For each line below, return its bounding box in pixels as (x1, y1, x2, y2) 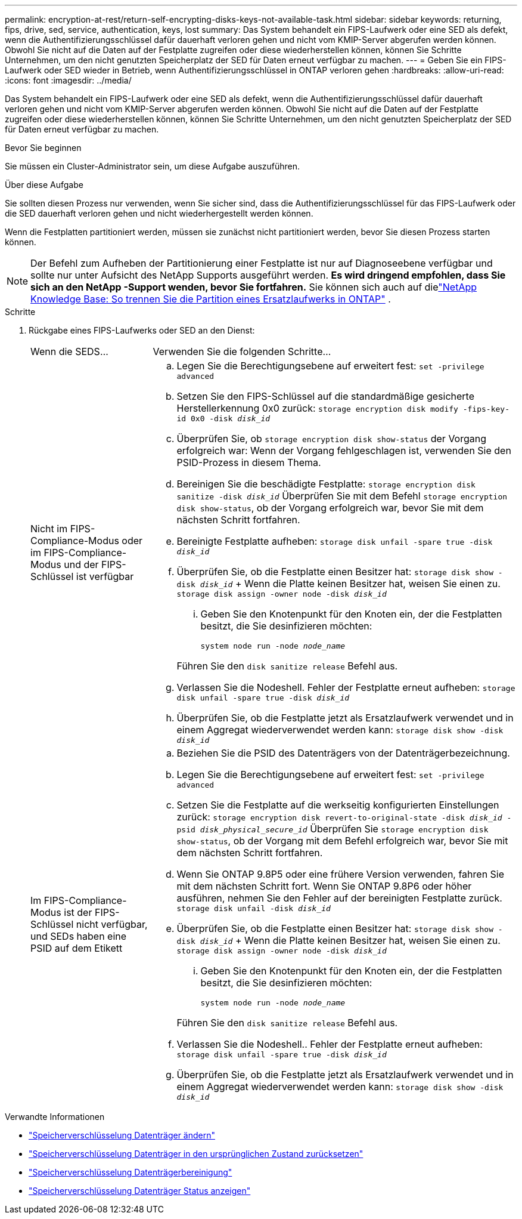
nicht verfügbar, (76, 918, 148, 930)
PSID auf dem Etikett (30, 942, 123, 954)
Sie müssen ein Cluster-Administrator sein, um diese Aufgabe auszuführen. (5, 161, 300, 171)
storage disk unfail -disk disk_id (176, 904, 331, 913)
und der (64, 558, 99, 570)
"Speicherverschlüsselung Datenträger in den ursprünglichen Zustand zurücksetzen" (29, 1149, 363, 1159)
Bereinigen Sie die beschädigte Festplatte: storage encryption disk (176, 478, 476, 490)
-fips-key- (462, 405, 509, 413)
